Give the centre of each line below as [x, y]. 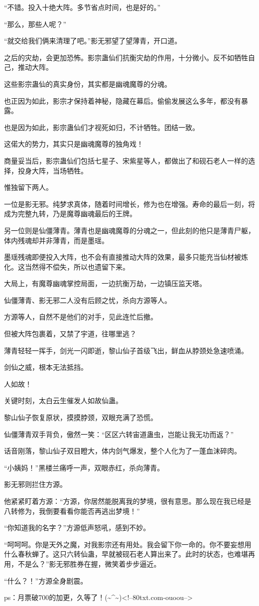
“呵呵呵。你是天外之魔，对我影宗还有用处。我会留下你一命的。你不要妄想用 [128, 544]
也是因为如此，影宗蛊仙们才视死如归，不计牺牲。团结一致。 [102, 127]
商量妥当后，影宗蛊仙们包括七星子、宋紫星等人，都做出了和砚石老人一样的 [126, 160]
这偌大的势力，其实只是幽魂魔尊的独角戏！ [74, 144]
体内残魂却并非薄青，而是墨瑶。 [56, 240]
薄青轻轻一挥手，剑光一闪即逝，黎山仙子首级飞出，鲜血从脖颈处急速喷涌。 [126, 350]
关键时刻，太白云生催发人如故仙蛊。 [63, 400]
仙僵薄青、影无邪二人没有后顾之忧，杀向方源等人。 [88, 300]
